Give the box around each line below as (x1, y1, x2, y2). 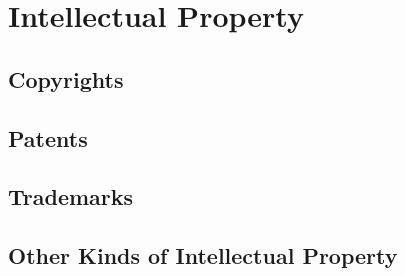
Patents (8, 122, 88, 153)
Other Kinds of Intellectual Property (8, 240, 398, 271)
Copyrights (8, 63, 124, 94)
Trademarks (8, 181, 134, 212)
